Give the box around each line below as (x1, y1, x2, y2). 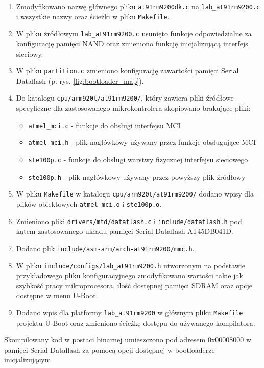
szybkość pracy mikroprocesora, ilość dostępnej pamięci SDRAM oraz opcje (16, 280, 252, 290)
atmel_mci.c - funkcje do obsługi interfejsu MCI (28, 119, 181, 130)
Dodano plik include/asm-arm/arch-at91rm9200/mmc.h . (16, 242, 195, 253)
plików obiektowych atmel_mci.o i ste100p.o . (16, 198, 162, 209)
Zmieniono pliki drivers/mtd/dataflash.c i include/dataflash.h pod (16, 215, 242, 226)
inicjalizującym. (4, 354, 53, 365)
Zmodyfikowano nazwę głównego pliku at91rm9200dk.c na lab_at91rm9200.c (16, 1, 260, 11)
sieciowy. (16, 48, 43, 59)
